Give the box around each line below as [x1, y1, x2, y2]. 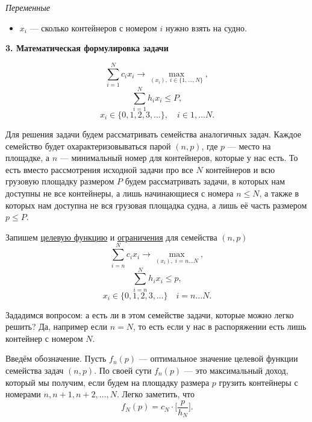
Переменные [5, 1, 50, 13]
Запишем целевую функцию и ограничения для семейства [5, 230, 217, 243]
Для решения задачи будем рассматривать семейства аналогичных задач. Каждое [5, 128, 302, 140]
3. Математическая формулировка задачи [5, 42, 169, 54]
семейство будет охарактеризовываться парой [5, 139, 171, 152]
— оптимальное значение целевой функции [139, 352, 298, 365]
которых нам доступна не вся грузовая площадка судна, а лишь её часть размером [5, 198, 307, 211]
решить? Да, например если [5, 320, 108, 333]
